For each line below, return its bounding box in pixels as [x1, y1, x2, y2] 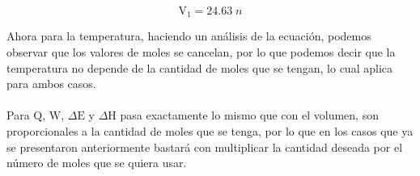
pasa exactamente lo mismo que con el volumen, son [120, 107, 379, 124]
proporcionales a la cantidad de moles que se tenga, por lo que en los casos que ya [6, 123, 414, 140]
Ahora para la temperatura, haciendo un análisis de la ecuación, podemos [6, 27, 371, 44]
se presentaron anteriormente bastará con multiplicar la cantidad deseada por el [6, 138, 403, 155]
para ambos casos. [6, 75, 96, 92]
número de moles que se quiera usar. [6, 154, 187, 171]
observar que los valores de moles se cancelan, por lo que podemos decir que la [6, 44, 396, 61]
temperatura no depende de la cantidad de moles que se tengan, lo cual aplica [6, 59, 392, 76]
